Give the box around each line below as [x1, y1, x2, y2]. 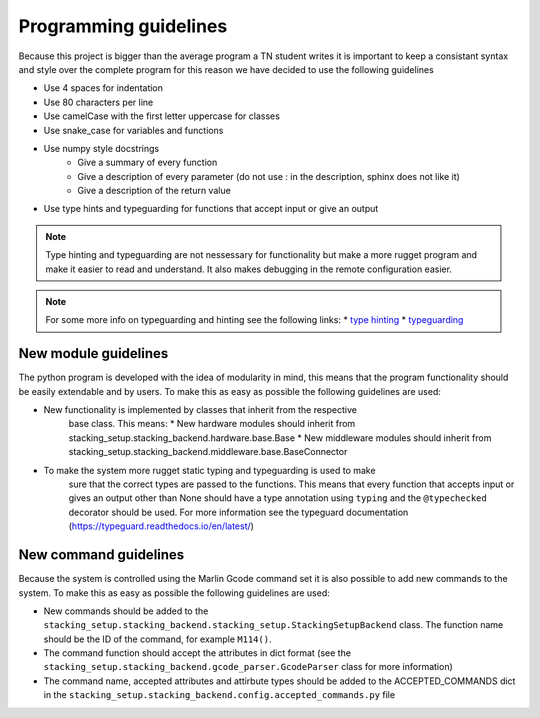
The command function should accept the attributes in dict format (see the [43, 647, 352, 659]
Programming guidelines [18, 15, 228, 37]
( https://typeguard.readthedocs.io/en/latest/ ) [68, 520, 255, 532]
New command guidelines [18, 546, 185, 564]
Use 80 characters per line [43, 96, 154, 108]
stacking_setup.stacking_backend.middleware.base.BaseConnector [68, 446, 348, 458]
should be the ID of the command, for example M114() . [43, 633, 272, 645]
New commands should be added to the [43, 605, 209, 617]
